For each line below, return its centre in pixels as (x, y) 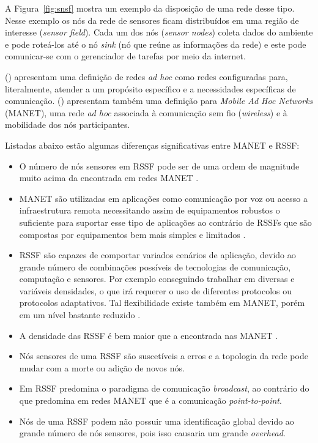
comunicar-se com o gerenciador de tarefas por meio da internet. (125, 56)
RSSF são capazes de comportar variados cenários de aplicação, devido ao (157, 255)
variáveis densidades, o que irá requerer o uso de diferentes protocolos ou (156, 290)
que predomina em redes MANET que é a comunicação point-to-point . (150, 400)
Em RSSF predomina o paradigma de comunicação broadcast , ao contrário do (164, 388)
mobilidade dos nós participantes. (68, 125)
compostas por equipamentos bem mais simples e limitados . (132, 234)
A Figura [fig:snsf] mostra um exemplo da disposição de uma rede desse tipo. (150, 8)
